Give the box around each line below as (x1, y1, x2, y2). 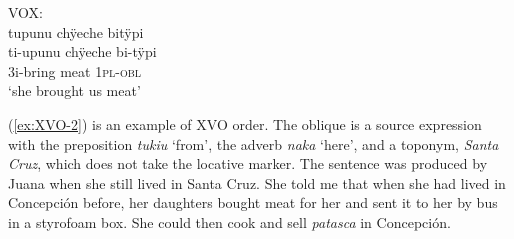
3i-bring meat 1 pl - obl (8, 60, 142, 81)
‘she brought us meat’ (8, 80, 141, 101)
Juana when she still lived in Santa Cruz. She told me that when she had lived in (8, 172, 506, 193)
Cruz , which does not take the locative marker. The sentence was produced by (8, 153, 488, 174)
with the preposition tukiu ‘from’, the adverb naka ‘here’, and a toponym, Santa (8, 133, 499, 154)
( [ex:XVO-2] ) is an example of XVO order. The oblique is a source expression (8, 113, 482, 134)
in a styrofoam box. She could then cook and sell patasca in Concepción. (8, 211, 451, 232)
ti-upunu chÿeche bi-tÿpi (8, 41, 157, 62)
